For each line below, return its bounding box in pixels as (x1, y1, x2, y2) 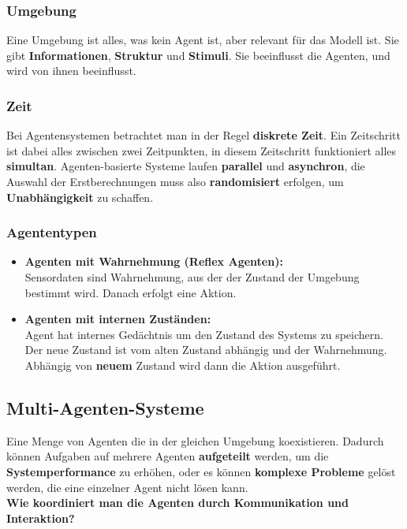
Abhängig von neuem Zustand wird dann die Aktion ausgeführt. (24, 356, 341, 373)
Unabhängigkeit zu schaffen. (6, 188, 154, 205)
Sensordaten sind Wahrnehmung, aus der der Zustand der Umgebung (24, 269, 360, 285)
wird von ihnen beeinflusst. (6, 62, 136, 79)
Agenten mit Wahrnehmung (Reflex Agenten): (24, 253, 283, 270)
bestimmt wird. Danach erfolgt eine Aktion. (24, 284, 237, 300)
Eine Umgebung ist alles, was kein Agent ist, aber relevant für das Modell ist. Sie (6, 32, 399, 48)
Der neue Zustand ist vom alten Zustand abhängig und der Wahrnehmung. (24, 341, 387, 358)
